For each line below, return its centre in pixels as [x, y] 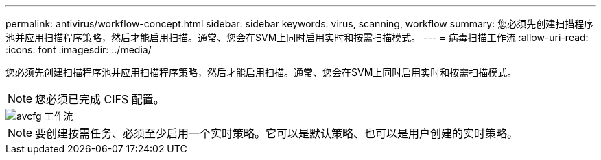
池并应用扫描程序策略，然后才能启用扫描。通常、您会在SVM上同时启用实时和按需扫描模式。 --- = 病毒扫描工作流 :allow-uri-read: [297, 37]
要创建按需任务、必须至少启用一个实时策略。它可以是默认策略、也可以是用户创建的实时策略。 [277, 133]
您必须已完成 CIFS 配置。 [100, 99]
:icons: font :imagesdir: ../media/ [79, 50]
